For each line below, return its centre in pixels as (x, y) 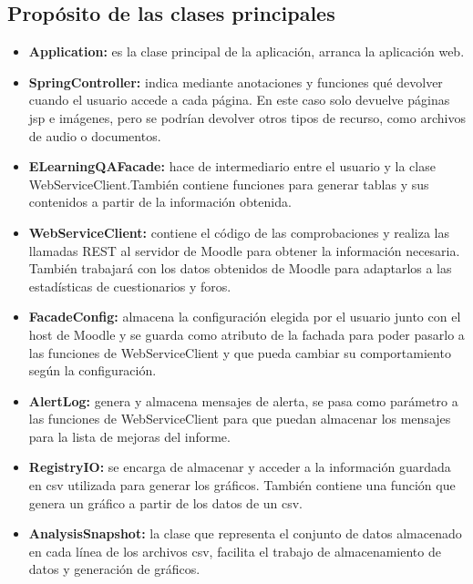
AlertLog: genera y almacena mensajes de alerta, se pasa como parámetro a (243, 400)
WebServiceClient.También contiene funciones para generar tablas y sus (229, 184)
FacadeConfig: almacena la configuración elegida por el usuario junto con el (245, 317)
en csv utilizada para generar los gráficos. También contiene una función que (242, 485)
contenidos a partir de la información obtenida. (160, 202)
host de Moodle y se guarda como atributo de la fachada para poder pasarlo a (247, 334)
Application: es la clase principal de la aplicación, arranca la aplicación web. (247, 51)
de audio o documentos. (95, 135)
